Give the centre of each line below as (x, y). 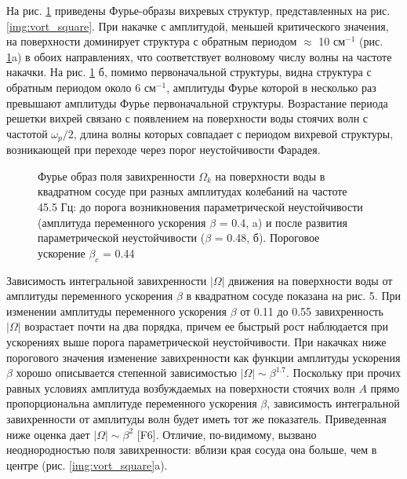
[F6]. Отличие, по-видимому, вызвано (227, 434)
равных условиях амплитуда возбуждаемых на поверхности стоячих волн (181, 388)
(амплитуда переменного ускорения (122, 222)
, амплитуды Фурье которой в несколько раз (271, 87)
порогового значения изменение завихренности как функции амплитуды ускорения (203, 357)
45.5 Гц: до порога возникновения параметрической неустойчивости (200, 206)
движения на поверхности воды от (311, 280)
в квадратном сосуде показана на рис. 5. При (293, 296)
